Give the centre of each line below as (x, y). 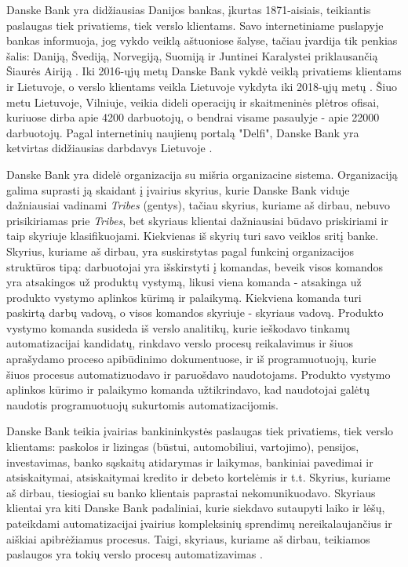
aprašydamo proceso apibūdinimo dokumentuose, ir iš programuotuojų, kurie (191, 359)
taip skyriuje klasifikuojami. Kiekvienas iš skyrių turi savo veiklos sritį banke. (193, 236)
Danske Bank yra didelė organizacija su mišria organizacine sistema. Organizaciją (202, 174)
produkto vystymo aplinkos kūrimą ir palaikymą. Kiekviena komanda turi (184, 297)
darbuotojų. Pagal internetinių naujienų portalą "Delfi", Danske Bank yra (183, 132)
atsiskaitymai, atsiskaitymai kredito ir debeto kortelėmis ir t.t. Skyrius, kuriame (199, 477)
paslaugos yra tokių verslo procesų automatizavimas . (135, 554)
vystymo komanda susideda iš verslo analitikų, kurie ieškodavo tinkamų (178, 327)
